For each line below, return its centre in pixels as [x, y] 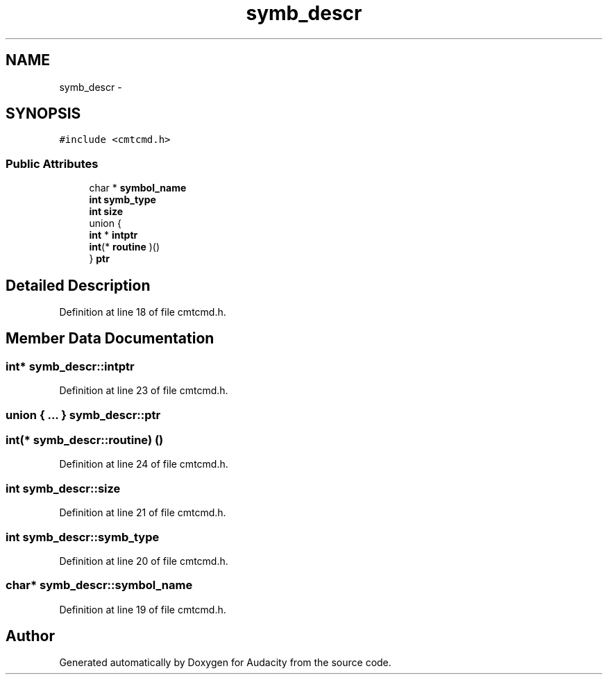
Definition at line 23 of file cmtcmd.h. [144, 391]
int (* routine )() [124, 247]
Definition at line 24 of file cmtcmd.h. [144, 464]
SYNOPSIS [43, 114]
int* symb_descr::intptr [70, 366]
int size [106, 212]
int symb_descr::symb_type [83, 537]
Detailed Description [78, 285]
